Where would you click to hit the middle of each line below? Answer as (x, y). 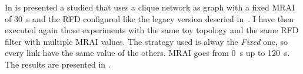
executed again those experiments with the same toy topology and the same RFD (152, 30)
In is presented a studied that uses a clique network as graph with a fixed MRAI (150, 7)
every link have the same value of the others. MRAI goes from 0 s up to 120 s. (147, 53)
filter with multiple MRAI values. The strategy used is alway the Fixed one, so (146, 41)
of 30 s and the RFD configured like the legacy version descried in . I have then (149, 18)
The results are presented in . (58, 64)
